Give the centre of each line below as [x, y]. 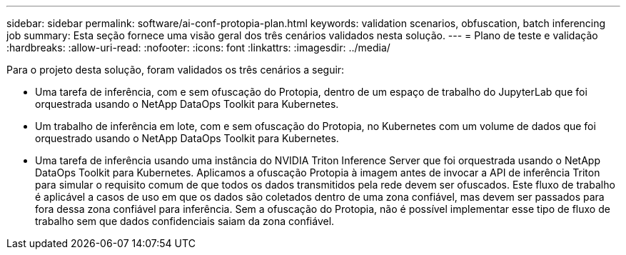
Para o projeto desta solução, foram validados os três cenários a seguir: [176, 70]
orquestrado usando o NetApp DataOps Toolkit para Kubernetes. [187, 138]
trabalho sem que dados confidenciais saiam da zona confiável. [185, 221]
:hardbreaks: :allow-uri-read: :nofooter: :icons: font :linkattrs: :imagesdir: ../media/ [198, 47]
